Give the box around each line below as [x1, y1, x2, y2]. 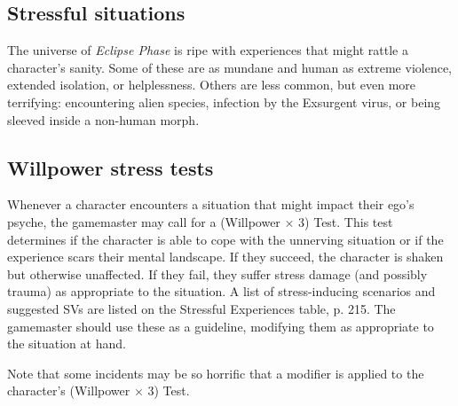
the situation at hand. [7, 334, 126, 353]
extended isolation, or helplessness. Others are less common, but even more [7, 75, 415, 94]
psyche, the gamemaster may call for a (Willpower [7, 212, 280, 230]
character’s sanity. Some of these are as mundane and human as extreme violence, [7, 58, 452, 76]
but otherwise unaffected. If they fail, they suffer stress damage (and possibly [7, 264, 428, 283]
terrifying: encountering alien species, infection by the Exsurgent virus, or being [7, 92, 441, 111]
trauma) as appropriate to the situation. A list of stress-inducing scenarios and [7, 282, 436, 301]
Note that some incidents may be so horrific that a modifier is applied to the [7, 363, 424, 382]
